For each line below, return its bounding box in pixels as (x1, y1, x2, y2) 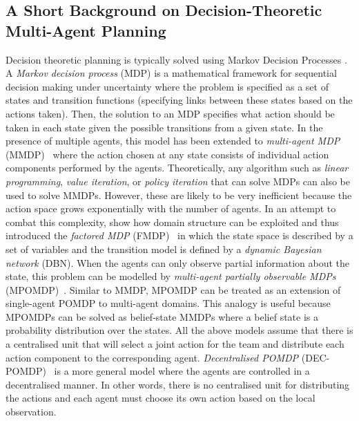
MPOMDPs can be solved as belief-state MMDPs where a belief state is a (6, 309, 319, 324)
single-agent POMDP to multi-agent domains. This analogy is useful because (6, 296, 331, 310)
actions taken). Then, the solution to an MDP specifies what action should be (6, 106, 335, 120)
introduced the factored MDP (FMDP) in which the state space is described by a (6, 228, 353, 243)
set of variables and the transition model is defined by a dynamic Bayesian (6, 241, 322, 256)
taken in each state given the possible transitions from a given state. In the (6, 120, 323, 134)
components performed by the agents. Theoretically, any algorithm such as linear (6, 160, 349, 175)
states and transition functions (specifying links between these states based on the (6, 93, 353, 107)
